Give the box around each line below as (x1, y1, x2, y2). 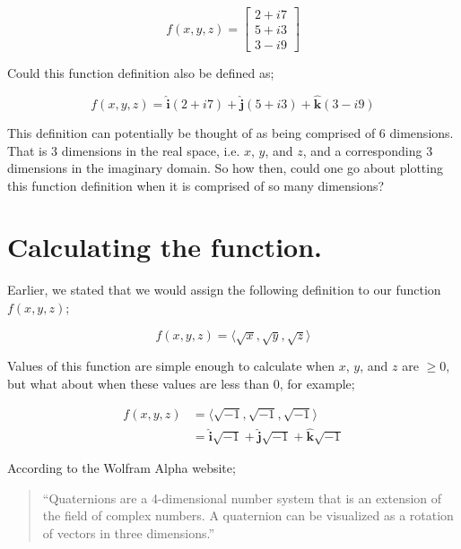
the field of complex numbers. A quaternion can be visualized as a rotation (42, 506, 454, 525)
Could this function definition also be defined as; (7, 64, 274, 82)
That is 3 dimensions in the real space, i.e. (7, 141, 240, 159)
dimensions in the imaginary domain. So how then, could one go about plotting (7, 159, 443, 177)
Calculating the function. (7, 228, 322, 265)
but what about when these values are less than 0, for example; (7, 373, 355, 392)
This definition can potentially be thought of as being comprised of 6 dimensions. (7, 123, 454, 142)
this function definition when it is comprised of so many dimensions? (7, 176, 385, 194)
